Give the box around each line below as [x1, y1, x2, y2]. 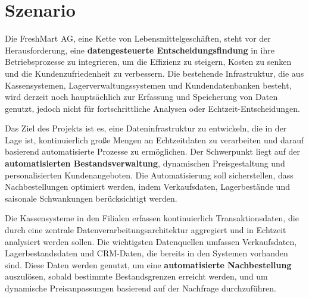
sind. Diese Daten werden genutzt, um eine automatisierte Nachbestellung [5, 258, 292, 271]
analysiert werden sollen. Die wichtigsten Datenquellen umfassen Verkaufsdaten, [5, 235, 297, 247]
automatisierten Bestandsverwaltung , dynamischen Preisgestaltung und [5, 157, 285, 170]
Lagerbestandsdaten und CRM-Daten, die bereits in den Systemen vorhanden [5, 247, 288, 259]
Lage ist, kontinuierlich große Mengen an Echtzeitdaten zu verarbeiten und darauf [5, 133, 304, 146]
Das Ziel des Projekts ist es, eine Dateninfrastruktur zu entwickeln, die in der [5, 122, 287, 134]
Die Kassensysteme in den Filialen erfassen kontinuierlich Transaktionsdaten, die [5, 212, 299, 224]
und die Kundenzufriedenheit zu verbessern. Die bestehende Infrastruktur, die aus [5, 67, 304, 79]
